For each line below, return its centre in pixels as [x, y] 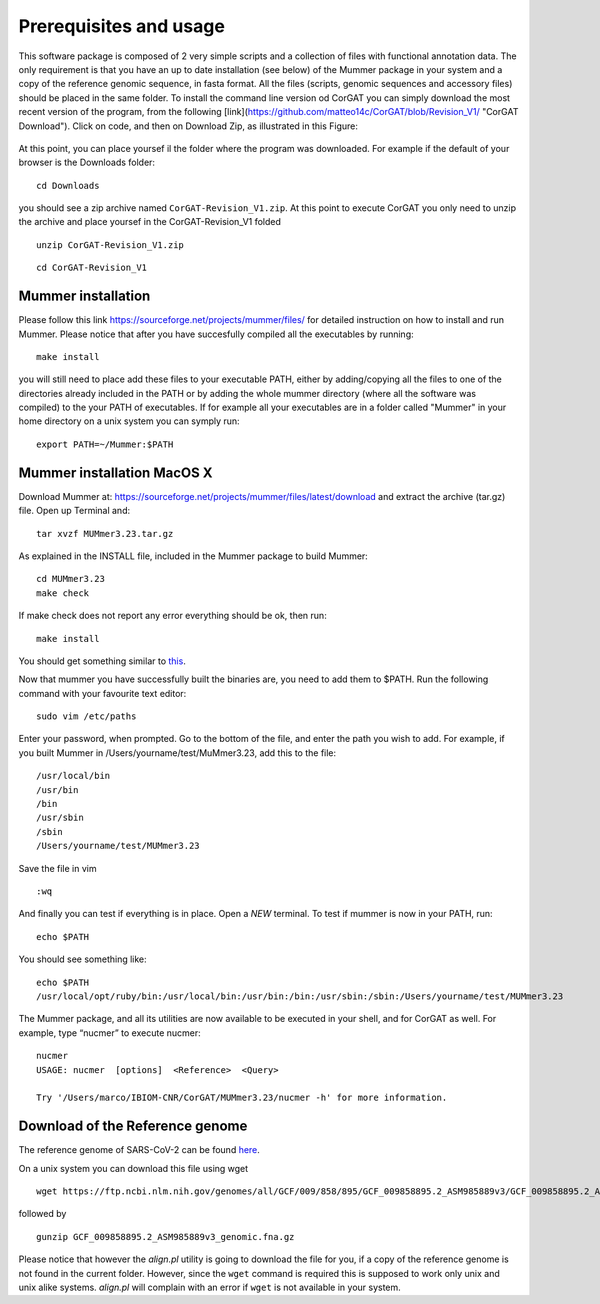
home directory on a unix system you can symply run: [129, 421]
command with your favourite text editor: [102, 693]
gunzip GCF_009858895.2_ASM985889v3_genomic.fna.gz [165, 1236]
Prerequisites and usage [121, 26]
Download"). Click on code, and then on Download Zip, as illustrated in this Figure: [188, 126]
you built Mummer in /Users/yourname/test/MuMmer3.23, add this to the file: [177, 752]
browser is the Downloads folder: [86, 162]
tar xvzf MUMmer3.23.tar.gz [105, 533]
